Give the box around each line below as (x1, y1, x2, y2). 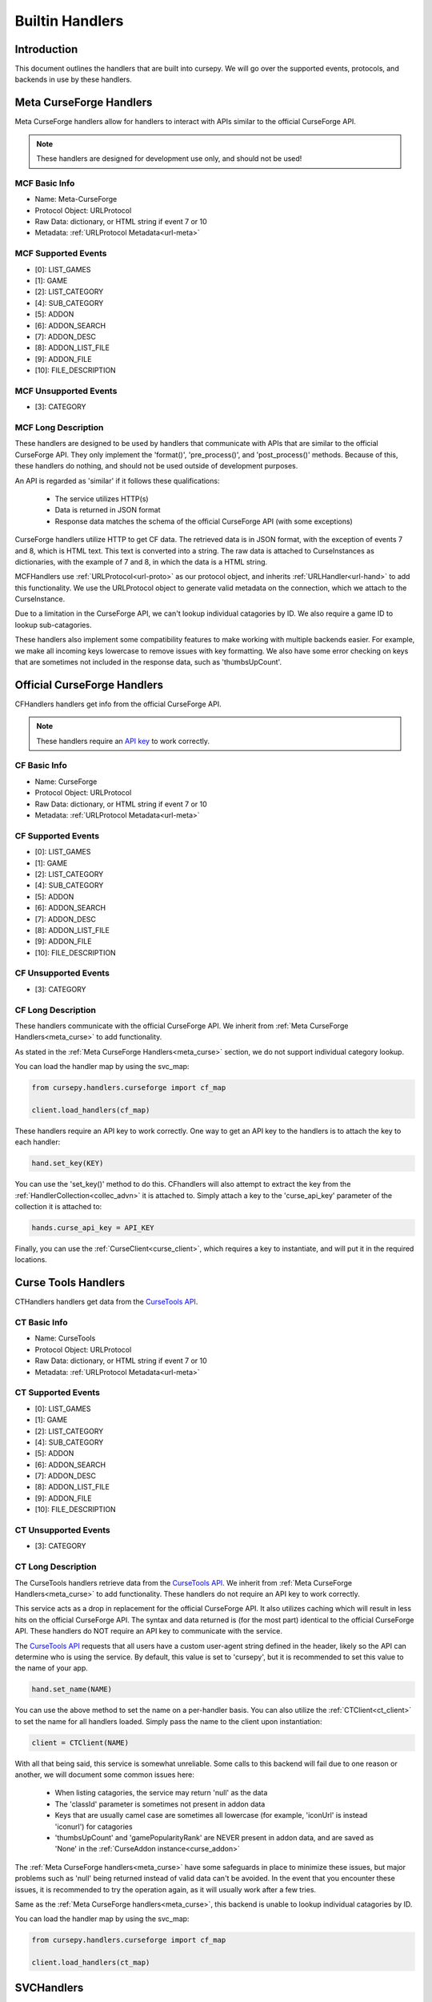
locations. (14, 1255, 47, 1264)
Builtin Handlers (14, 12, 124, 30)
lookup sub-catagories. (14, 620, 92, 629)
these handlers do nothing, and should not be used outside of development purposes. (14, 461, 298, 471)
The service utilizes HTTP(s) (54, 493, 149, 504)
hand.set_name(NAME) (31, 1685, 112, 1694)
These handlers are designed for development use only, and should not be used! (36, 154, 302, 163)
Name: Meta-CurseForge (34, 195, 118, 204)
